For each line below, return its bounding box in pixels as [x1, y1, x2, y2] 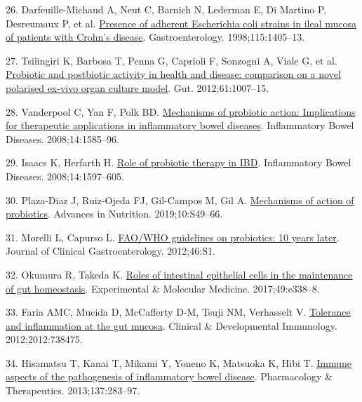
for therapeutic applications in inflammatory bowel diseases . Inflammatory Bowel [6, 118, 354, 133]
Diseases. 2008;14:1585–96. [6, 131, 119, 146]
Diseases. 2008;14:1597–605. [6, 168, 124, 183]
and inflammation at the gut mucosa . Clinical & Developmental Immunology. [6, 318, 337, 333]
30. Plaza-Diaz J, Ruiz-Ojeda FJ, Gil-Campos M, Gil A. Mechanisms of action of [6, 192, 354, 207]
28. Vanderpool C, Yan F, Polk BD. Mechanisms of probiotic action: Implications [6, 104, 356, 119]
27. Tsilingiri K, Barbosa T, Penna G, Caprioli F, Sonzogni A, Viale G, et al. [6, 53, 337, 67]
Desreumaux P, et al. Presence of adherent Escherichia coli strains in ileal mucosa [6, 15, 356, 30]
